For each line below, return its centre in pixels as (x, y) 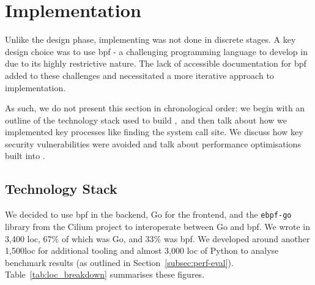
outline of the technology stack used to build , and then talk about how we (146, 120)
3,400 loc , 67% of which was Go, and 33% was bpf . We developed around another (157, 238)
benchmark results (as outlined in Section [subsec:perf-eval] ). (119, 262)
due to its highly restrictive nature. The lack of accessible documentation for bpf (156, 63)
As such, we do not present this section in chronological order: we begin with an (155, 108)
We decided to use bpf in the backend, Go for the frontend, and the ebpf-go (148, 214)
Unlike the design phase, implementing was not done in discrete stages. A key (150, 39)
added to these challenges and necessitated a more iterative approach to (139, 75)
